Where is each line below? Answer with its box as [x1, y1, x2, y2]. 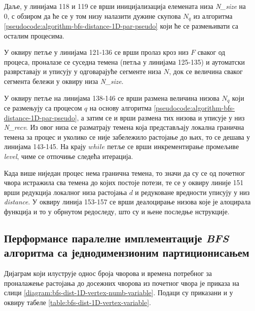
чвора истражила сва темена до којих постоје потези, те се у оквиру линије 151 [4, 177, 244, 188]
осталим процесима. [4, 30, 65, 40]
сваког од [197, 47, 225, 57]
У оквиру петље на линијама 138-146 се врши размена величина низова [4, 92, 219, 103]
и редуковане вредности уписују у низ [135, 187, 250, 197]
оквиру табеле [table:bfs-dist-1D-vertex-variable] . [4, 297, 151, 307]
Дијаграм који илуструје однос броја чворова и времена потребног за [4, 268, 212, 278]
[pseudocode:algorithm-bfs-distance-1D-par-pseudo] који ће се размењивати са [4, 21, 239, 31]
